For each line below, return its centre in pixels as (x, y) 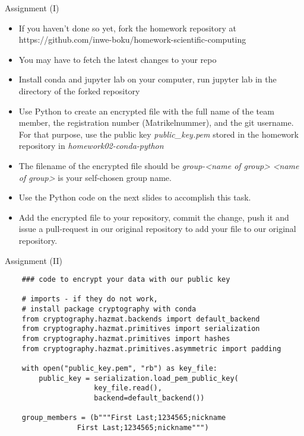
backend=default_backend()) (149, 398)
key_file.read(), (128, 388)
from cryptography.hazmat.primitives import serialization (141, 329)
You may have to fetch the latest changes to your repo (118, 59)
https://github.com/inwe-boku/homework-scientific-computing (132, 39)
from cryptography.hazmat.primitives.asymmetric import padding (151, 349)
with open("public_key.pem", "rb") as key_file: (119, 368)
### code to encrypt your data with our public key (126, 280)
